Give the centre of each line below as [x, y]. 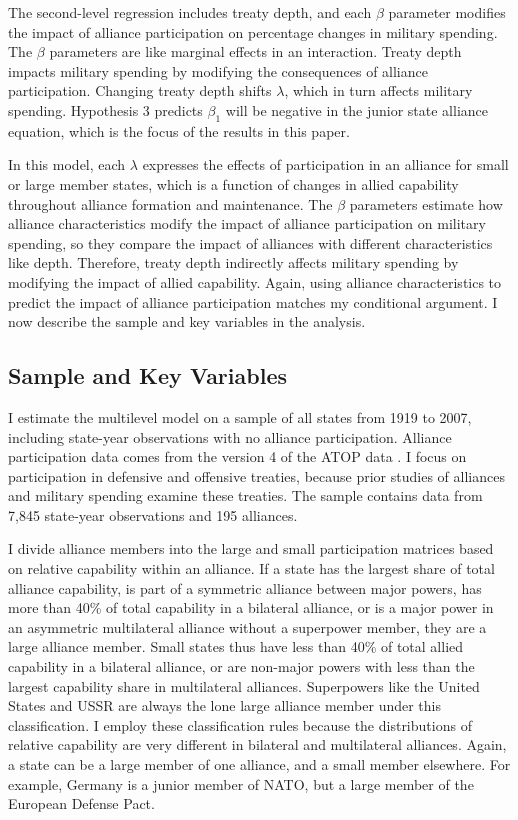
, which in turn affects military [378, 90]
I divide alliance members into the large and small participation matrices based [251, 548]
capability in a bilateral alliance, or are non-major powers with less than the [241, 666]
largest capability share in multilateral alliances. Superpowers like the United [244, 685]
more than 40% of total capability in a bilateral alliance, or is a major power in [251, 607]
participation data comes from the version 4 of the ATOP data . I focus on [237, 456]
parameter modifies [447, 12]
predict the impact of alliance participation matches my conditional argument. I [253, 301]
